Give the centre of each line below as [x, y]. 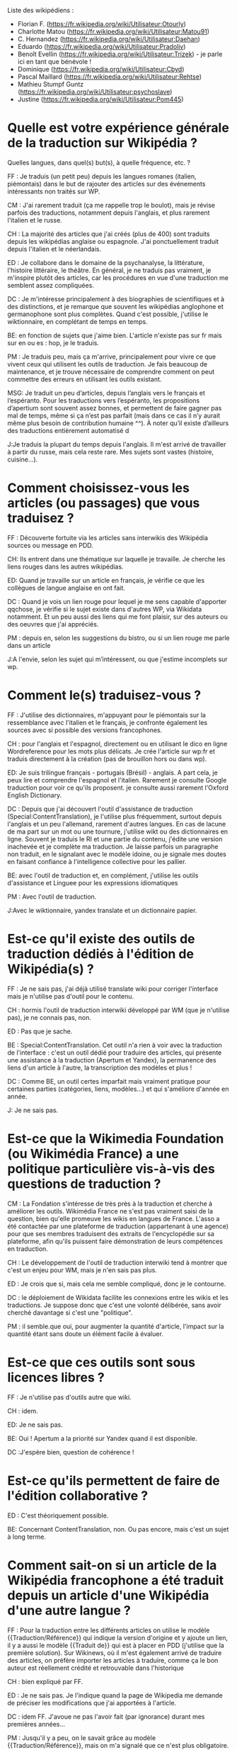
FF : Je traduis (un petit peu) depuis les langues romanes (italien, [102, 176]
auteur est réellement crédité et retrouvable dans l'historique [96, 1668]
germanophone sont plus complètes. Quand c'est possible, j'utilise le [108, 314]
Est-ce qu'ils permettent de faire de [114, 1480]
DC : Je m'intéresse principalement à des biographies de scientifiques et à [116, 299]
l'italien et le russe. [35, 220]
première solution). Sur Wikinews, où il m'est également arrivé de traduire [115, 1653]
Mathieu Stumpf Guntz [51, 84]
